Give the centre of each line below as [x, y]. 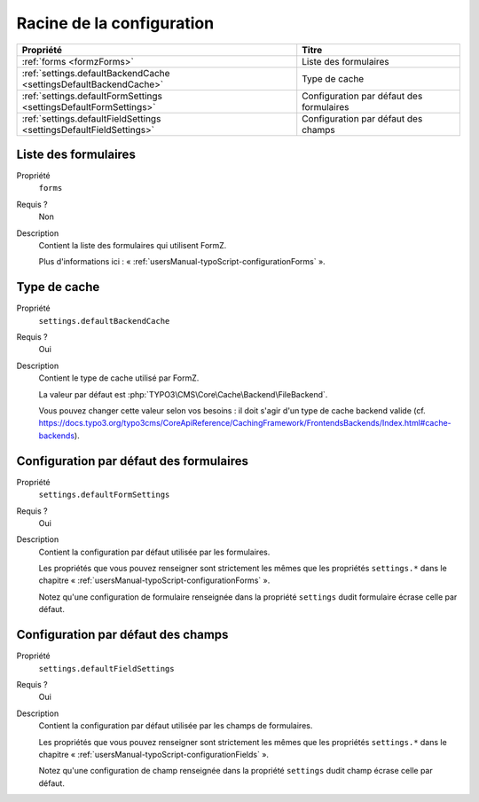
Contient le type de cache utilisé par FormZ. [119, 378]
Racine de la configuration [115, 23]
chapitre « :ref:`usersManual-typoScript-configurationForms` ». [154, 580]
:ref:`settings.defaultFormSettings [92, 96]
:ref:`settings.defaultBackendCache [96, 73]
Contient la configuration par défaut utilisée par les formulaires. [154, 552]
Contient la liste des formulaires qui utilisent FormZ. [133, 246]
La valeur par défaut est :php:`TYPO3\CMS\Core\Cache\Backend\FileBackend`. [183, 394]
